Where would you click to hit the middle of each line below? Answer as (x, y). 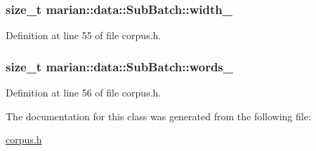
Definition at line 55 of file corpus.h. (84, 35)
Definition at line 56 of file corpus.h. (84, 93)
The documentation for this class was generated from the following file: (158, 116)
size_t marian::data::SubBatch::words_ (119, 66)
